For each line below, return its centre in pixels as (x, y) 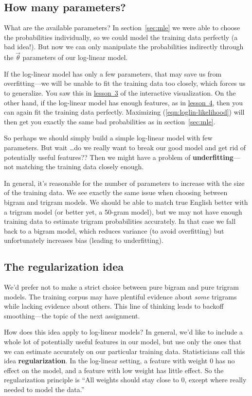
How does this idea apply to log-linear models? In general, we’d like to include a (124, 332)
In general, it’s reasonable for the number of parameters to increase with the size (124, 183)
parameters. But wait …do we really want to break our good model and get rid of (125, 147)
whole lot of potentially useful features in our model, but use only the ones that (123, 342)
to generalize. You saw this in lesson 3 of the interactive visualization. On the (120, 92)
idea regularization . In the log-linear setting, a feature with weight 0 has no (119, 361)
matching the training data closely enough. (80, 167)
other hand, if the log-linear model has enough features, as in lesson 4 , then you (123, 102)
